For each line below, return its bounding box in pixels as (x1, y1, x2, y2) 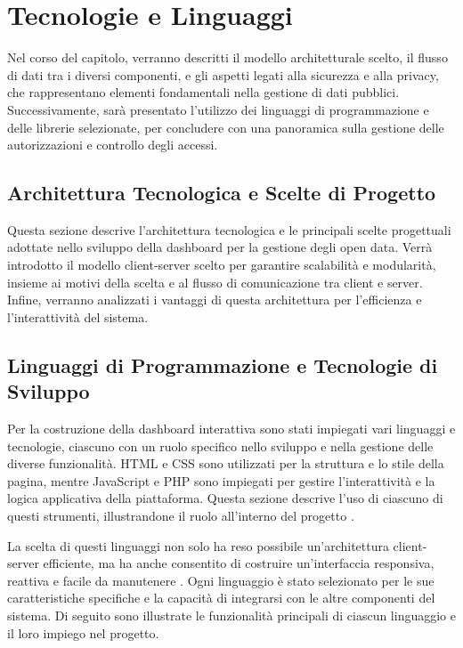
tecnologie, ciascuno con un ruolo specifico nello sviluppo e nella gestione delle (7, 436, 434, 455)
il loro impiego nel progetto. (7, 623, 159, 642)
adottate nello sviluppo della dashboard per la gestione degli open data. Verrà (7, 238, 433, 256)
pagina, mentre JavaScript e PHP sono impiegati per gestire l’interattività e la (7, 471, 435, 490)
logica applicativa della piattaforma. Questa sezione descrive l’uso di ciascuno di (7, 489, 443, 507)
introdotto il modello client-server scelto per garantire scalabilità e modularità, (7, 255, 436, 274)
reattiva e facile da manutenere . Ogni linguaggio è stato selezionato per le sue (7, 571, 435, 589)
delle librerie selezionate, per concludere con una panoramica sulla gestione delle (7, 117, 444, 136)
